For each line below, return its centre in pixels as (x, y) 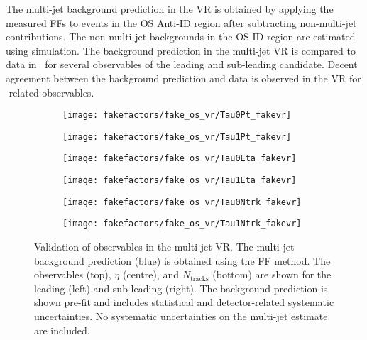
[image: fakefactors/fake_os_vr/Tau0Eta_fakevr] (180, 159)
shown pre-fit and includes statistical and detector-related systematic (184, 302)
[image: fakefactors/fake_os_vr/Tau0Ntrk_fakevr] (182, 202)
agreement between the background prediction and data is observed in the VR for (183, 78)
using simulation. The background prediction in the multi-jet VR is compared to (181, 50)
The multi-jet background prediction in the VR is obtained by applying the (170, 9)
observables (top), (73, 274)
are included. (62, 330)
